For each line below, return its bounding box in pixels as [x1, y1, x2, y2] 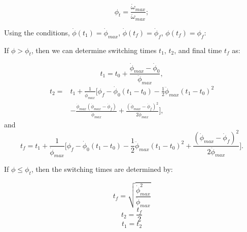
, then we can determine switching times [31, 44, 157, 55]
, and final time [174, 44, 222, 55]
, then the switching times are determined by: [31, 164, 173, 174]
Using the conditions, [4, 27, 70, 37]
